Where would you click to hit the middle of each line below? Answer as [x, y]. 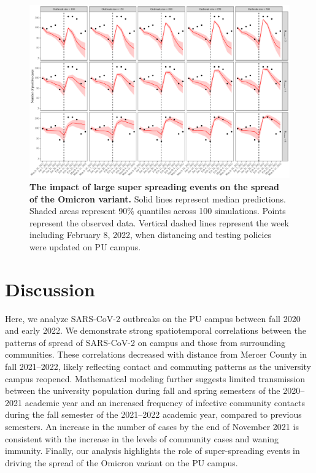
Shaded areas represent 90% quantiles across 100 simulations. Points [158, 211]
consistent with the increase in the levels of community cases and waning [142, 438]
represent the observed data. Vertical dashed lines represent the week [159, 222]
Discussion [50, 289]
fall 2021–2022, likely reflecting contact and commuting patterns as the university [158, 367]
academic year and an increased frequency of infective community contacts [165, 402]
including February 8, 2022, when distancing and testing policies [151, 235]
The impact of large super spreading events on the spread [155, 186]
